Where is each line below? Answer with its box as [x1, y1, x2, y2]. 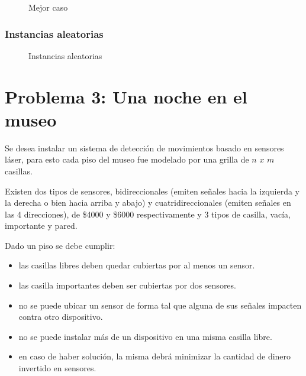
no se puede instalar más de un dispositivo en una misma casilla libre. [18, 330, 272, 342]
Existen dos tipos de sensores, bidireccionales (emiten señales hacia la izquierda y [5, 184, 299, 197]
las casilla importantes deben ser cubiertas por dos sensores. [18, 279, 236, 291]
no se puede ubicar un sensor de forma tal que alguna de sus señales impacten [18, 299, 302, 311]
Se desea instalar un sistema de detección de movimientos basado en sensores [5, 141, 284, 154]
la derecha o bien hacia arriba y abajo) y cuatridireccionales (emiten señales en [5, 196, 291, 209]
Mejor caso [28, 1, 68, 13]
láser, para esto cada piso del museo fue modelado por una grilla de [5, 153, 249, 166]
